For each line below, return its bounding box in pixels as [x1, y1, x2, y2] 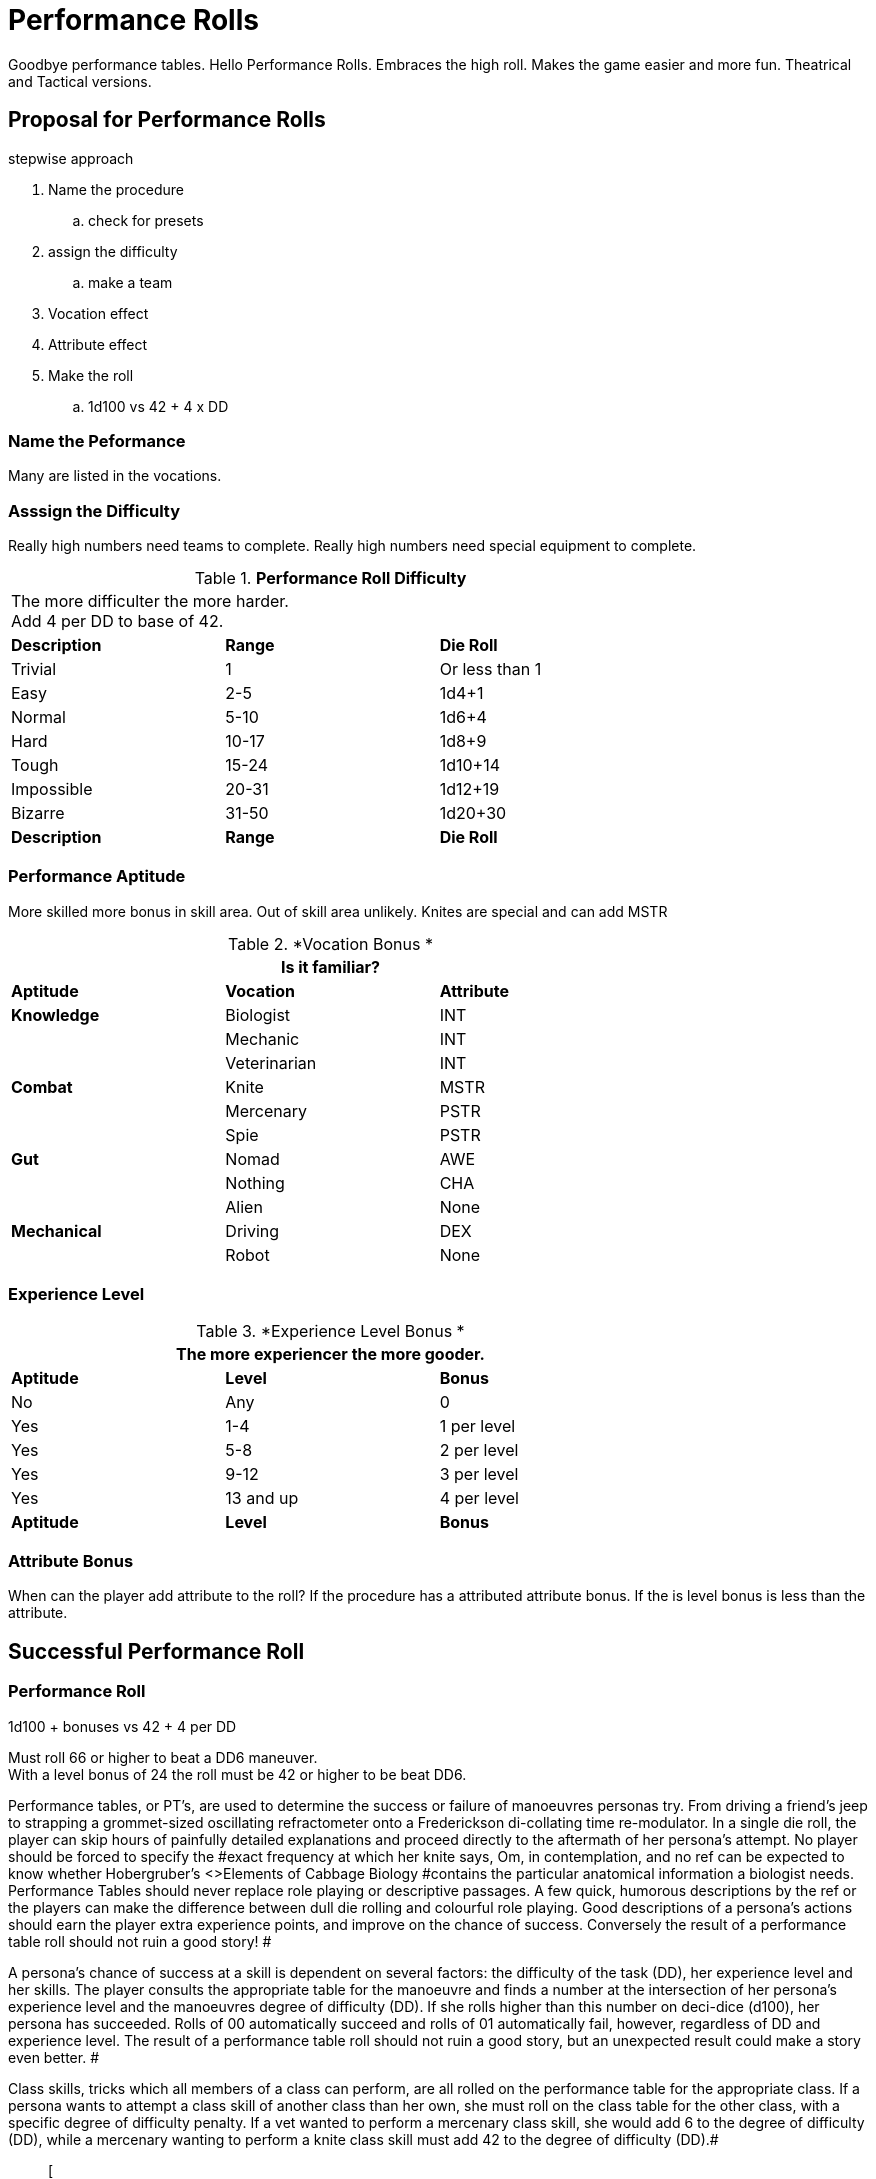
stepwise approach [8, 149, 134, 167]
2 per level [439, 1439, 519, 1460]
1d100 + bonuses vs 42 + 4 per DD [8, 1717, 237, 1735]
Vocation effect [48, 304, 149, 322]
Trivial [11, 659, 57, 680]
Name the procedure [48, 180, 184, 198]
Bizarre [11, 803, 65, 824]
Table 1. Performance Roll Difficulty [194, 568, 467, 589]
